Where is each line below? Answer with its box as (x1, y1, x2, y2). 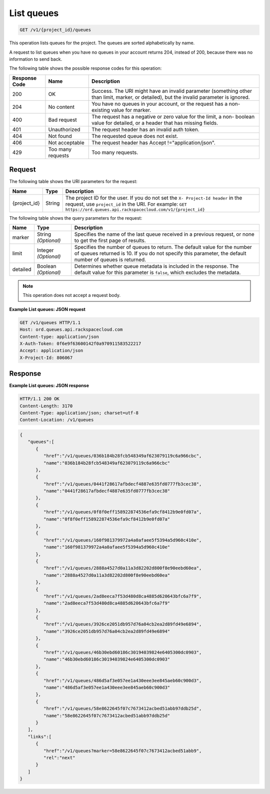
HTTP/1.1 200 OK (19, 396, 60, 402)
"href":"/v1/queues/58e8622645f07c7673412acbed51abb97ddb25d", (43, 706, 202, 712)
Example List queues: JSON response (9, 383, 89, 389)
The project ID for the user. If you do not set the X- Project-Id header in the (65, 194, 242, 201)
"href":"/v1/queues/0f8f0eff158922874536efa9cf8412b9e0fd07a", (43, 509, 202, 515)
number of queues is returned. (74, 256, 146, 263)
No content (48, 103, 75, 110)
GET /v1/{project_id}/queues (19, 27, 91, 33)
